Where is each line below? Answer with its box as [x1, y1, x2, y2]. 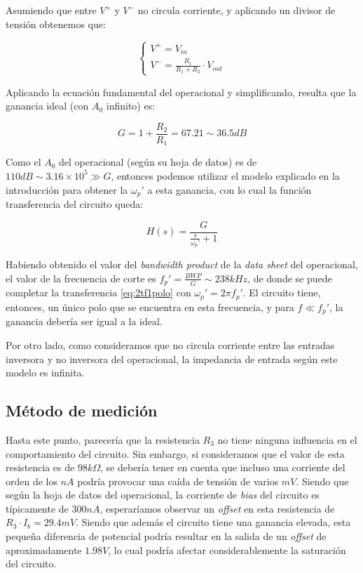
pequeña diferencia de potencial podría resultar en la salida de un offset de [6, 529, 327, 544]
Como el [6, 154, 41, 169]
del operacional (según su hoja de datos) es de [59, 154, 257, 169]
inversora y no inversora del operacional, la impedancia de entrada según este [6, 351, 338, 366]
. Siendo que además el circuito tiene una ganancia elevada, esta [76, 515, 351, 529]
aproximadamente [6, 542, 82, 557]
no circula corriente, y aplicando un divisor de [137, 3, 336, 17]
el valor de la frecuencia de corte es [6, 270, 156, 285]
